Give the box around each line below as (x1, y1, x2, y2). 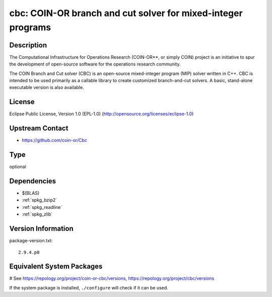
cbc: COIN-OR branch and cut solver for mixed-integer (9, 8, 243, 19)
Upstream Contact (9, 124, 69, 133)
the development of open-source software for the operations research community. (9, 61, 181, 67)
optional (9, 164, 26, 170)
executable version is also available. (9, 85, 84, 91)
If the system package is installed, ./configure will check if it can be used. (9, 284, 168, 290)
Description (9, 41, 47, 49)
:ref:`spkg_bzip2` (22, 197, 57, 203)
